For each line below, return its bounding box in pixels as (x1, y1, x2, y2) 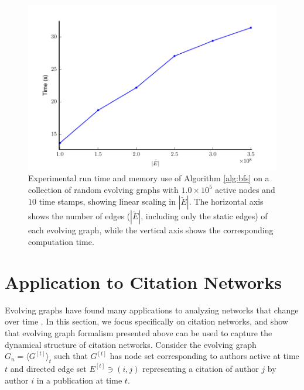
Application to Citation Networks (5, 270, 282, 294)
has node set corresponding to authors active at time (110, 350, 299, 362)
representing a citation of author (142, 362, 259, 374)
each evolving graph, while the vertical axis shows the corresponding (28, 224, 274, 236)
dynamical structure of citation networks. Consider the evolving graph (5, 338, 257, 350)
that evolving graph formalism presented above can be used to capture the (5, 326, 272, 339)
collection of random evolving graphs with (28, 183, 179, 195)
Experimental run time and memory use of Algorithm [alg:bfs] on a (28, 172, 269, 184)
